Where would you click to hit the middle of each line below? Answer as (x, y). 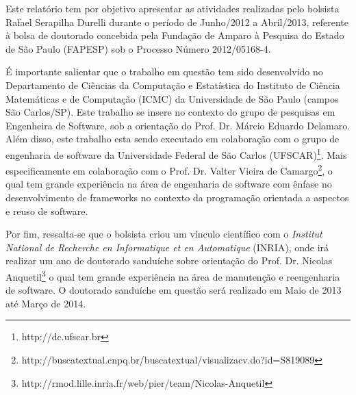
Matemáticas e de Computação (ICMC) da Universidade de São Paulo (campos (172, 98)
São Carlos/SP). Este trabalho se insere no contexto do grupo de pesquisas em (170, 112)
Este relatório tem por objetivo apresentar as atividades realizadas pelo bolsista (173, 8)
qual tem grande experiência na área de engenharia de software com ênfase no (169, 184)
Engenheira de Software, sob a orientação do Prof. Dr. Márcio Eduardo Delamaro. (178, 125)
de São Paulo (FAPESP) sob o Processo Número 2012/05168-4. (138, 48)
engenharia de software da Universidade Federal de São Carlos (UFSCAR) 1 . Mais (176, 153)
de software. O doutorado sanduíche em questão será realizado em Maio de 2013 (174, 290)
